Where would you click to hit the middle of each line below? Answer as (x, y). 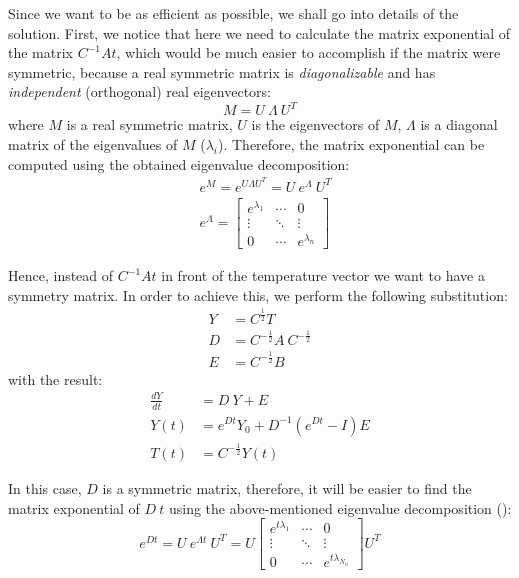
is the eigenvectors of (315, 124)
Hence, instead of (61, 275)
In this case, (45, 487)
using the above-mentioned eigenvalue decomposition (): (340, 507)
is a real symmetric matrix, (149, 124)
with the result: (55, 378)
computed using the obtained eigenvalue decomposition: (179, 163)
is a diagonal (459, 124)
